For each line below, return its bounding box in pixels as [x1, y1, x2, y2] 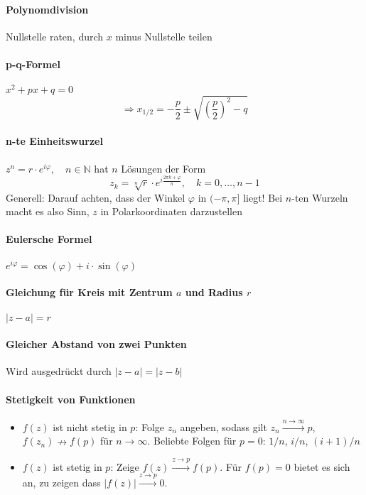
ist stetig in [53, 459, 102, 474]
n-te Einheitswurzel [6, 134, 103, 148]
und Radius [185, 285, 243, 300]
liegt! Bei [243, 190, 283, 205]
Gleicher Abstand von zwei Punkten [6, 337, 187, 352]
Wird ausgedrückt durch [6, 364, 112, 379]
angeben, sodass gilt [180, 419, 267, 434]
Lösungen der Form [121, 161, 206, 175]
